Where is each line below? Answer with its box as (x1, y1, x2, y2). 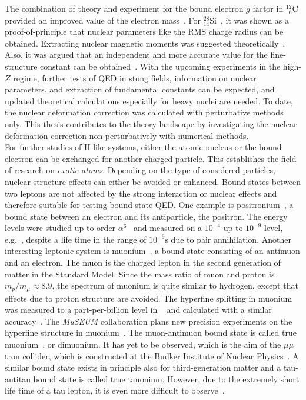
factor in (252, 2, 284, 14)
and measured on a (134, 222, 202, 234)
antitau (5, 372, 31, 385)
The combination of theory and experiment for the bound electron (5, 2, 244, 14)
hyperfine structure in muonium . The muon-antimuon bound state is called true (5, 326, 297, 339)
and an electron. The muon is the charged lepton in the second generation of (5, 256, 281, 269)
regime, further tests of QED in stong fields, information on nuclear (13, 71, 257, 84)
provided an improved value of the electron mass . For (5, 14, 201, 26)
